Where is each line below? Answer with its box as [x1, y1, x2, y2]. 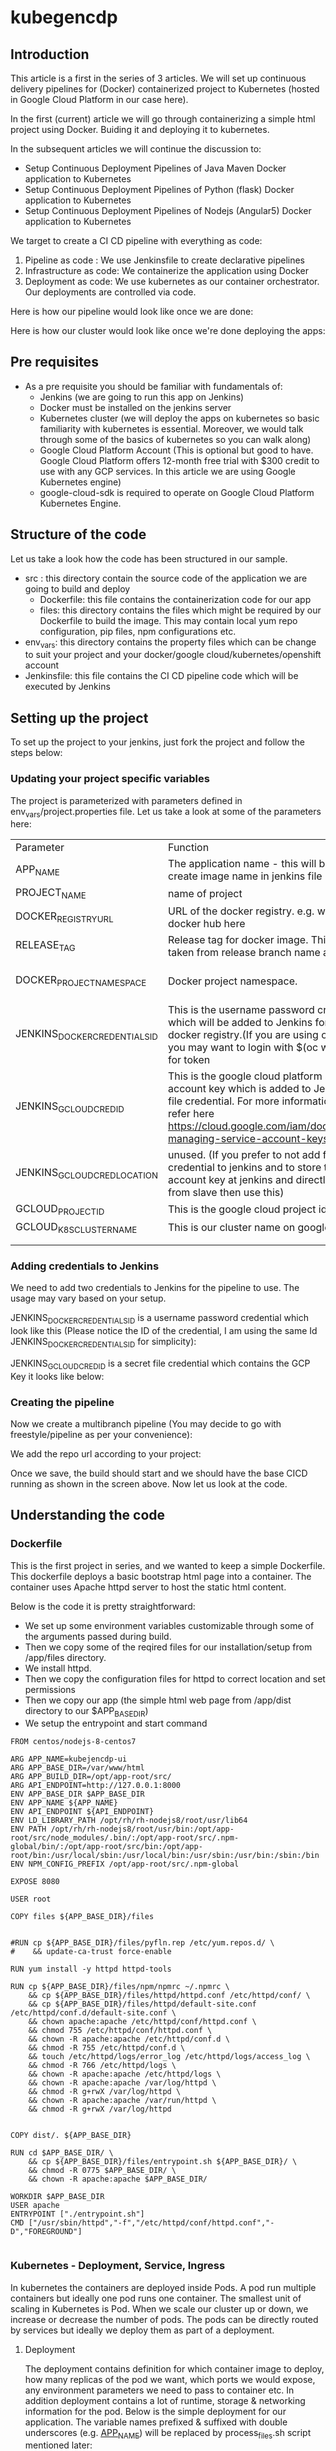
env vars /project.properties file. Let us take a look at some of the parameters [10, 805, 322, 820]
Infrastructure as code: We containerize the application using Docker [24, 265, 310, 276]
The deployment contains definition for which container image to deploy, [24, 2362, 325, 2375]
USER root [10, 1894, 52, 1905]
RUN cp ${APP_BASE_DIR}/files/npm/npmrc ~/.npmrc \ [10, 1982, 230, 1992]
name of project [168, 886, 243, 900]
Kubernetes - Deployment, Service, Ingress [10, 2259, 226, 2273]
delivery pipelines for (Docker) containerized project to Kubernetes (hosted [10, 83, 320, 95]
